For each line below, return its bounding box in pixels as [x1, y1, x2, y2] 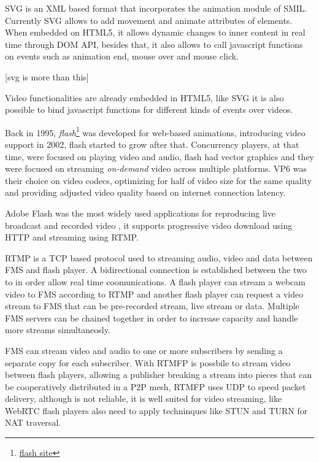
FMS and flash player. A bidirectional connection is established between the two [5, 263, 307, 276]
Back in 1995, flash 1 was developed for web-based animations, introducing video [5, 124, 306, 139]
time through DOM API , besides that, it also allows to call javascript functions [5, 37, 303, 50]
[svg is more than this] [5, 70, 89, 83]
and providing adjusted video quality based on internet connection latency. [5, 186, 286, 199]
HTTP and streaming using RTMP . [5, 231, 139, 244]
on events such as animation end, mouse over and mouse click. [5, 50, 239, 63]
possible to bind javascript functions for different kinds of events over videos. [5, 103, 293, 116]
